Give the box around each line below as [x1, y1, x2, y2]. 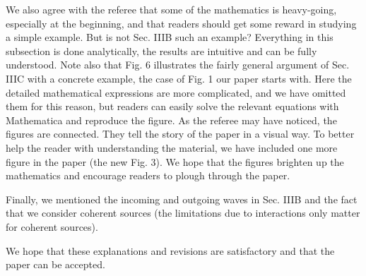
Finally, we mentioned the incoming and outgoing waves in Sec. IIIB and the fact [6, 191, 358, 206]
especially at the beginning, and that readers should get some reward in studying [6, 16, 357, 30]
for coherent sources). [6, 219, 98, 234]
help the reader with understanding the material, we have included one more [6, 140, 338, 155]
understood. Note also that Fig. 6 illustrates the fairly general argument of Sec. [6, 57, 350, 72]
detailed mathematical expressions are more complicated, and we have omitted [6, 85, 346, 100]
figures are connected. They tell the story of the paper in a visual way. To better [6, 126, 355, 141]
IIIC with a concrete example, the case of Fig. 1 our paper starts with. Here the [6, 71, 352, 85]
